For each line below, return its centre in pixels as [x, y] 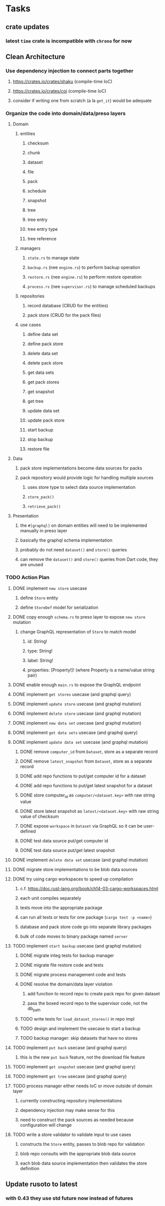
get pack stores [43, 382]
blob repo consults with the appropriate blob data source [78, 1154]
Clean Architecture [35, 56]
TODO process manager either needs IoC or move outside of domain [82, 1086]
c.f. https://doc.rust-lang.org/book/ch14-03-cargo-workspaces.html [89, 888]
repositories [32, 296]
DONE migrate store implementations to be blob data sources [75, 869]
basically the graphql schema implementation [66, 540]
